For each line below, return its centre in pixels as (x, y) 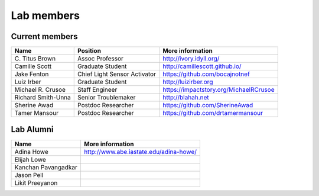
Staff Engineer (97, 90)
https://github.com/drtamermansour (213, 113)
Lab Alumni (32, 129)
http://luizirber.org (188, 82)
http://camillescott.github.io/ (202, 66)
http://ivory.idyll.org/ (191, 59)
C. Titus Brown (35, 59)
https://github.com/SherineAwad (208, 105)
